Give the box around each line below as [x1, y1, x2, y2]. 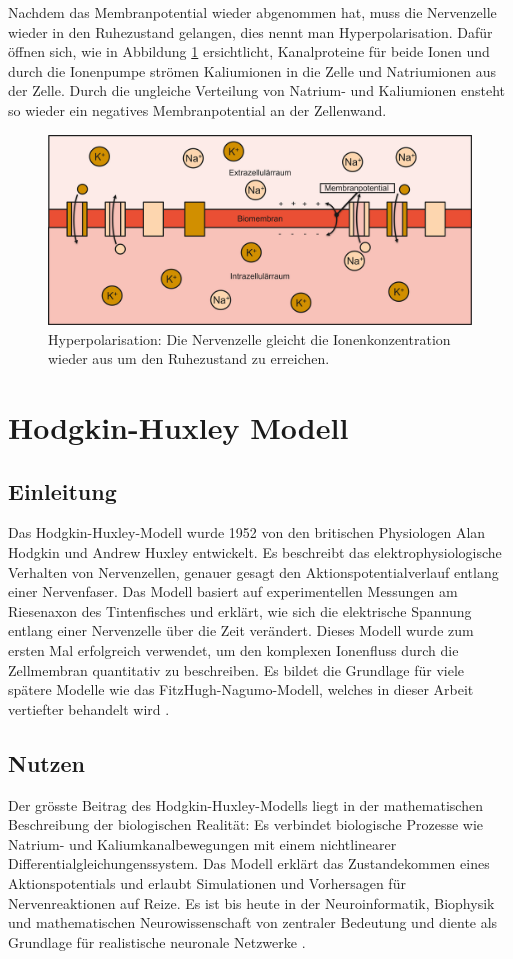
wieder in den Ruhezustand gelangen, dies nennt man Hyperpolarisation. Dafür [8, 21, 493, 42]
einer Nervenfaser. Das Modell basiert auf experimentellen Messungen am [8, 581, 458, 602]
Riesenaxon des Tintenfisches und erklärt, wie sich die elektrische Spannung [8, 600, 472, 621]
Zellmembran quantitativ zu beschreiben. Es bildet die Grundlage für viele [8, 659, 465, 680]
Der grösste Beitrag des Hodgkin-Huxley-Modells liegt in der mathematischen [8, 794, 483, 815]
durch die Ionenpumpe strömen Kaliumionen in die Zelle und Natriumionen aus [8, 60, 496, 81]
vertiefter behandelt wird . [8, 698, 170, 719]
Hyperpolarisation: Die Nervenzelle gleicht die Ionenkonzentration [48, 328, 451, 349]
